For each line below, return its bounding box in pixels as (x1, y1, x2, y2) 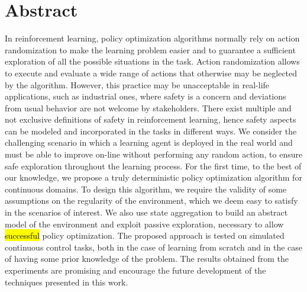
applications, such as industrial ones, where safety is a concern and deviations (5, 90, 286, 102)
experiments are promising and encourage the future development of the (5, 264, 266, 276)
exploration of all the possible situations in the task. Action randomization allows (5, 55, 300, 68)
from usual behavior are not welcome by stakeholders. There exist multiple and (5, 101, 292, 114)
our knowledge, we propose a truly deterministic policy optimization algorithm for (5, 171, 302, 184)
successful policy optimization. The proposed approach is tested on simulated (5, 229, 285, 242)
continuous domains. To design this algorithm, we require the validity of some (5, 182, 287, 195)
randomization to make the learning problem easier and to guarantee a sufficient (5, 43, 296, 56)
